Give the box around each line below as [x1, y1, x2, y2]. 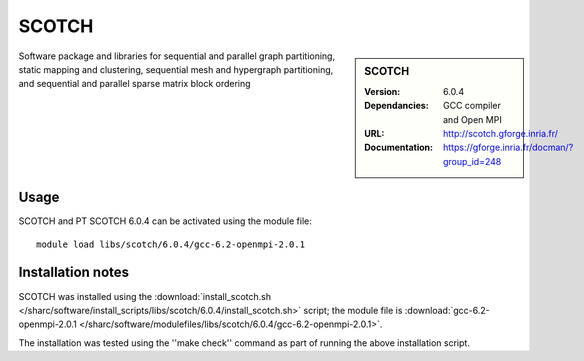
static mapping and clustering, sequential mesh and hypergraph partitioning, [18, 63, 334, 75]
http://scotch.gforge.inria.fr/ [443, 127, 559, 139]
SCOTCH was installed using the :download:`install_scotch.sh [18, 290, 272, 302]
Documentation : [364, 141, 434, 154]
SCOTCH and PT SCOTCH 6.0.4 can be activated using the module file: [18, 215, 312, 227]
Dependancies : [364, 100, 429, 112]
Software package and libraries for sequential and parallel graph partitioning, [18, 50, 335, 62]
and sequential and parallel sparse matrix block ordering [18, 78, 251, 90]
